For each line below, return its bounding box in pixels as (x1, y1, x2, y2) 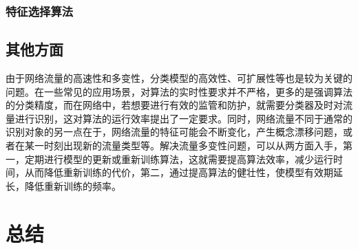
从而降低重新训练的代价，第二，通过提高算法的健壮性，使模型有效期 (24, 165, 333, 180)
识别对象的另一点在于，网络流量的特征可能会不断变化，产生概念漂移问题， (6, 124, 343, 139)
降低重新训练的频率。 (24, 178, 121, 193)
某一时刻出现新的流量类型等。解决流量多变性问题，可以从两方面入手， (24, 138, 343, 153)
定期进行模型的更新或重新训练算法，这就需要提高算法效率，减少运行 (24, 151, 333, 166)
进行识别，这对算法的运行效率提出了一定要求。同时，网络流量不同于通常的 (14, 111, 352, 125)
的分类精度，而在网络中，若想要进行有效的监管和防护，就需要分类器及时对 (6, 98, 343, 112)
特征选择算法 (6, 2, 74, 19)
